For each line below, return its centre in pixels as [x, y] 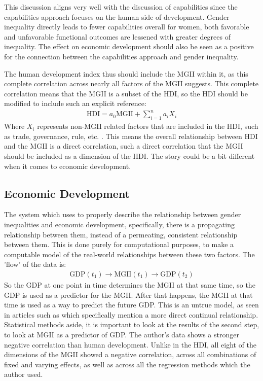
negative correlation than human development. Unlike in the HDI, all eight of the [130, 344]
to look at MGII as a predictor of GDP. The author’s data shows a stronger [122, 334]
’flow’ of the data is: [35, 264]
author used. [24, 374]
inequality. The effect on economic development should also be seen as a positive [129, 46]
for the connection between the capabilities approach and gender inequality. [121, 56]
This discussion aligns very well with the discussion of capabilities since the [121, 7]
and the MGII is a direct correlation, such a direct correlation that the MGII [124, 146]
